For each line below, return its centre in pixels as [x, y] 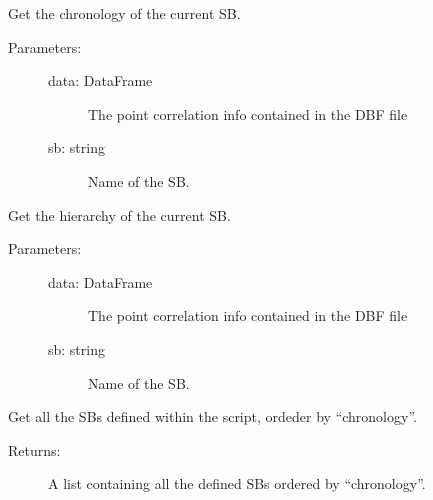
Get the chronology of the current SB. [124, 13]
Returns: [34, 449]
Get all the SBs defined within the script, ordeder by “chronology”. [212, 416]
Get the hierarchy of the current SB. [119, 214]
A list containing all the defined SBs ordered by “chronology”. [237, 483]
